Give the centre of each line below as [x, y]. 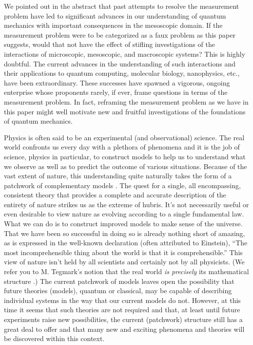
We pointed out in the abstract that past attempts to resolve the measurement [122, 6]
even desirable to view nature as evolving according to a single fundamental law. [124, 214]
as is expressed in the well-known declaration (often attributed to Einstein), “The [126, 243]
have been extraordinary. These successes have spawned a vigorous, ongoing [117, 82]
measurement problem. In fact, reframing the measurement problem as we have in [126, 101]
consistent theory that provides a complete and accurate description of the [115, 195]
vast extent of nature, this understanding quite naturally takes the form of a [118, 176]
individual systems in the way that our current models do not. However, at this [122, 300]
